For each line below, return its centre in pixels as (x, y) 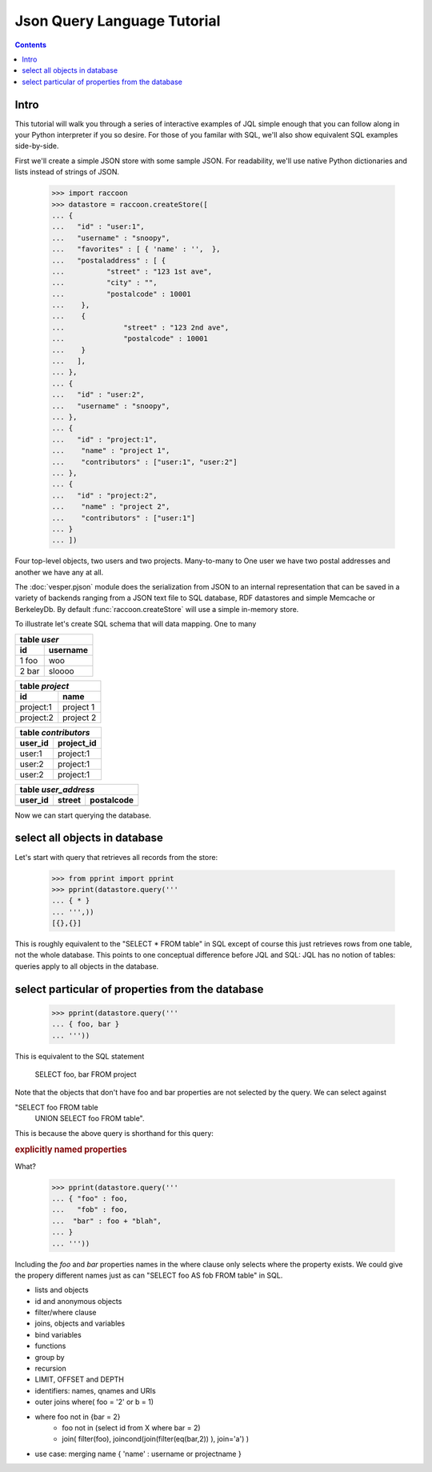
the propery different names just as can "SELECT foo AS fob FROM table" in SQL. (149, 1275)
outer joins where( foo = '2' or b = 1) (94, 1402)
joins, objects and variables (80, 1323)
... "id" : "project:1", (104, 439)
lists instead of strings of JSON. (67, 172)
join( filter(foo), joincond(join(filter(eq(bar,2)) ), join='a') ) (156, 1439)
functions (50, 1346)
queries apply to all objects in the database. (87, 966)
